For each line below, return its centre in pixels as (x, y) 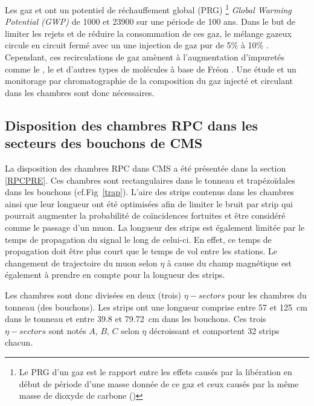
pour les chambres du (267, 295)
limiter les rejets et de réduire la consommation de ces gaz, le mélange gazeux (148, 33)
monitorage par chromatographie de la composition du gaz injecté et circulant (149, 81)
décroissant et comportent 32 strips (214, 330)
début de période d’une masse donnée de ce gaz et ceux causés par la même (159, 383)
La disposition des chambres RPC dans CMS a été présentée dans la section (146, 168)
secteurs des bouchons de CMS (104, 143)
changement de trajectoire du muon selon (81, 263)
